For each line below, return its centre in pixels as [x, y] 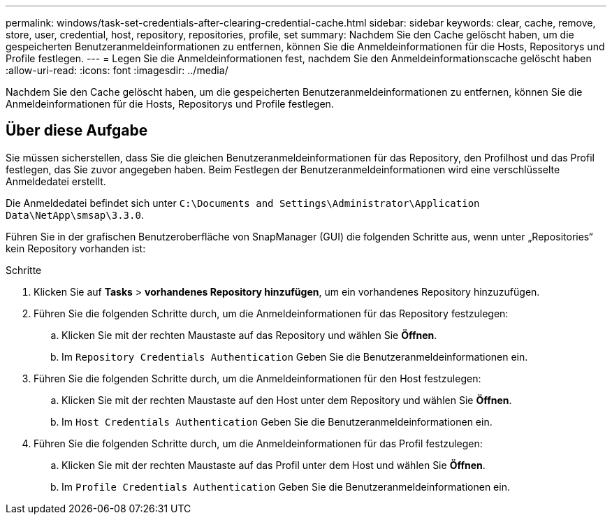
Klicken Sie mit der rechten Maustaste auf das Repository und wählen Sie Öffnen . [249, 335]
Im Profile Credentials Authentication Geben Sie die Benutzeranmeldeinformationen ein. [286, 486]
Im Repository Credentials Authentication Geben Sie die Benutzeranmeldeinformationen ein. [295, 356]
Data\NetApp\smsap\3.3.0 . [75, 215]
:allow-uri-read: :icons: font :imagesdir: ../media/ [117, 70]
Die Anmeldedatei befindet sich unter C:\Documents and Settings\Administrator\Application [243, 203]
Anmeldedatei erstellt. [56, 181]
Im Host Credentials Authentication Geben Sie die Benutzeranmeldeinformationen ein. [277, 421]
